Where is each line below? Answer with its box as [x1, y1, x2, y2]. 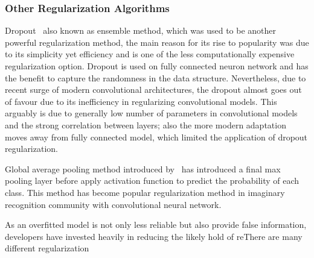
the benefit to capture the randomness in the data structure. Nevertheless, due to [5, 71, 306, 84]
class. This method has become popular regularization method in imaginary [5, 186, 285, 198]
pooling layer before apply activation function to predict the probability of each [5, 174, 300, 187]
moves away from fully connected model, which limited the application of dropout [5, 130, 308, 143]
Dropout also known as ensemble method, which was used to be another [5, 24, 277, 37]
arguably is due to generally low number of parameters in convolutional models [5, 107, 298, 119]
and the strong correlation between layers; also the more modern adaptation [5, 118, 286, 131]
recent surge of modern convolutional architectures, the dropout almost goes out [5, 83, 302, 96]
